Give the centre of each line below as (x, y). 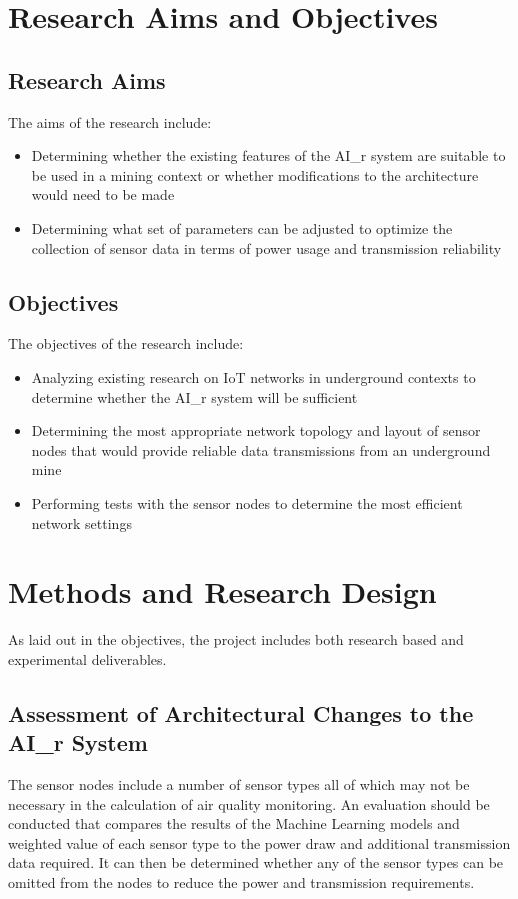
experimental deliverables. (87, 658)
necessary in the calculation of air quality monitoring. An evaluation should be (249, 803)
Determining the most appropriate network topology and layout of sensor (256, 430)
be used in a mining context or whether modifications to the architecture (255, 174)
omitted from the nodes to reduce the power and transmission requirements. (241, 881)
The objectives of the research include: (126, 343)
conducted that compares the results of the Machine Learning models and (234, 823)
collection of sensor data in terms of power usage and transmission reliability (266, 247)
